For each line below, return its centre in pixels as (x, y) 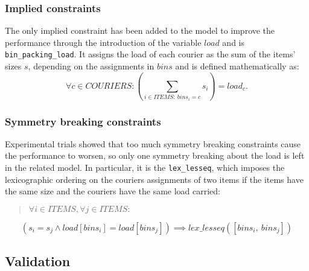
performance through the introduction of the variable (103, 42)
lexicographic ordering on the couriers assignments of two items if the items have (154, 179)
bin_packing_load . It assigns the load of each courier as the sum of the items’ (150, 54)
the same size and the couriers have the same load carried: (113, 191)
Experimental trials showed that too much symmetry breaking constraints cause (153, 143)
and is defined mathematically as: (237, 66)
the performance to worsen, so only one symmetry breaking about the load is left (155, 155)
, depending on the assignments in (91, 66)
